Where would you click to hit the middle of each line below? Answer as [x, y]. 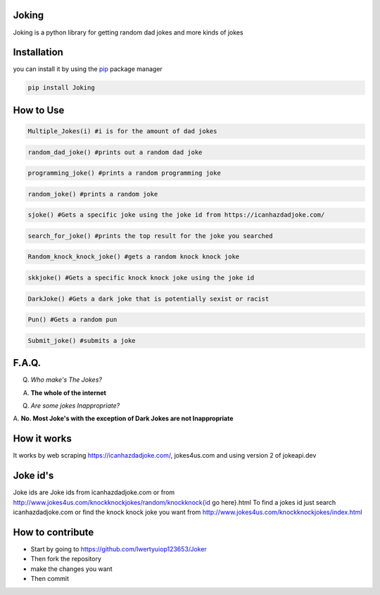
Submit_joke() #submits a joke [82, 340]
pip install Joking [61, 88]
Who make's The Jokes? [66, 380]
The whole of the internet [69, 393]
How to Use [39, 110]
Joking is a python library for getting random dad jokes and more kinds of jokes [128, 32]
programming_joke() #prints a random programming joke [124, 173]
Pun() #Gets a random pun [72, 320]
